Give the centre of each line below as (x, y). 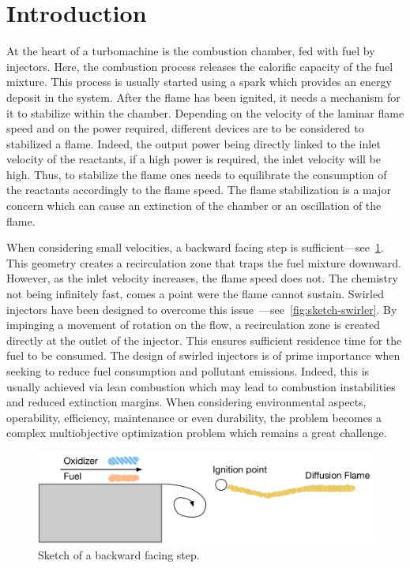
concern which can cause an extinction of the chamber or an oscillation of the (194, 206)
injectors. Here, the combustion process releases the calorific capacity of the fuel (200, 66)
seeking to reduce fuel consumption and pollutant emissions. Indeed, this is (188, 371)
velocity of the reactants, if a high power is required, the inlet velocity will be (194, 159)
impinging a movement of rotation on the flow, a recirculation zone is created (194, 325)
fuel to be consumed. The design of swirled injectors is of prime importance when (203, 355)
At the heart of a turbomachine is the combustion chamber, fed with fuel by (191, 51)
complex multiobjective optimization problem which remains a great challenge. (197, 433)
